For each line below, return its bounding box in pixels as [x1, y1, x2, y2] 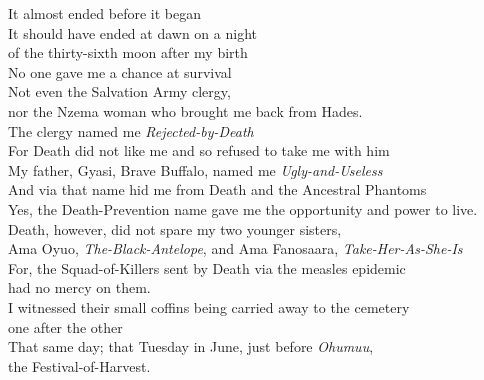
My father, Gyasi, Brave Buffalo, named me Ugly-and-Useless [8, 159, 383, 180]
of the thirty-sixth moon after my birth [8, 42, 248, 63]
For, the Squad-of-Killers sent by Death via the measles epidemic [8, 257, 406, 278]
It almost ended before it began [8, 3, 202, 23]
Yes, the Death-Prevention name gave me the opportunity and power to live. [8, 198, 478, 219]
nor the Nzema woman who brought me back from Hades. [8, 100, 363, 121]
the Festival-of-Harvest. [8, 355, 151, 376]
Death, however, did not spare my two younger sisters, [8, 218, 342, 239]
